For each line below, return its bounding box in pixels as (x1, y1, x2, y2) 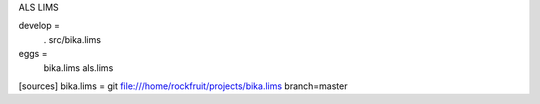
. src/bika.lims (43, 33, 102, 45)
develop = (18, 20, 60, 32)
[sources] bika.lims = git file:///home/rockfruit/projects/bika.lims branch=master (18, 80, 348, 92)
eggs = (18, 48, 48, 60)
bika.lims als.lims (43, 61, 114, 74)
